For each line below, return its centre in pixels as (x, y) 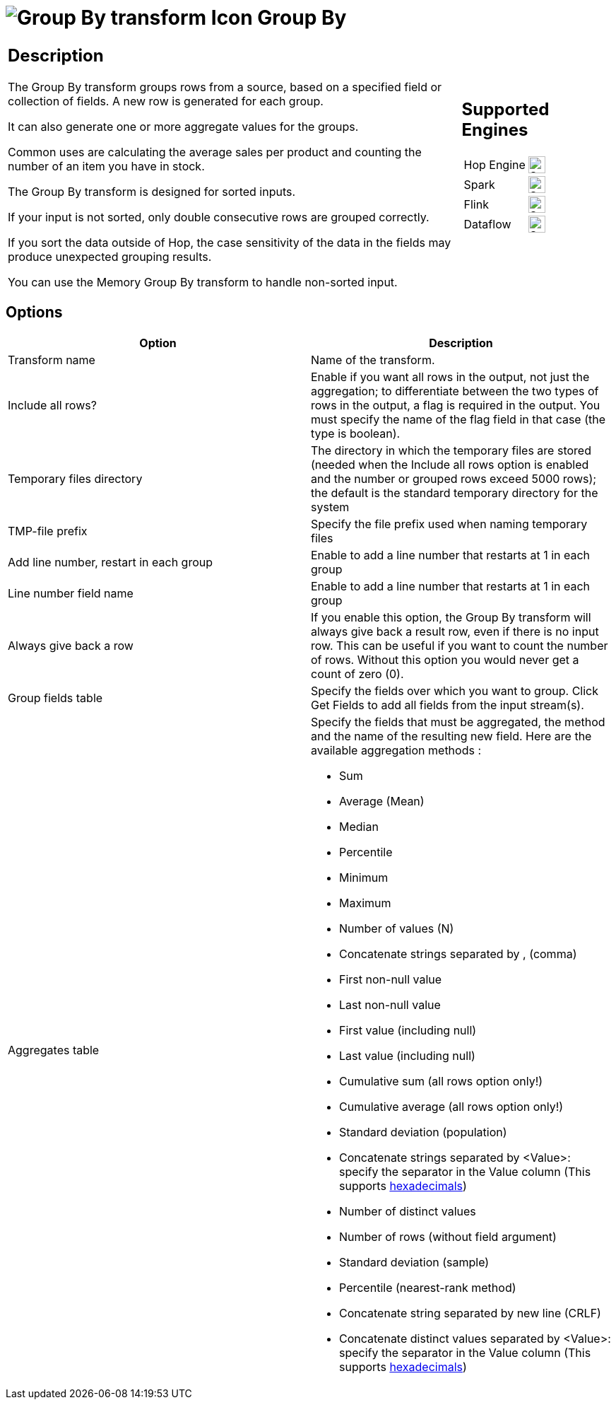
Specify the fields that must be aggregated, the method (458, 722)
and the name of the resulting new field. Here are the (451, 736)
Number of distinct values (408, 1211)
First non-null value (391, 979)
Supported (505, 110)
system (330, 507)
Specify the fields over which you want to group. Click (455, 690)
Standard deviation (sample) (414, 1262)
